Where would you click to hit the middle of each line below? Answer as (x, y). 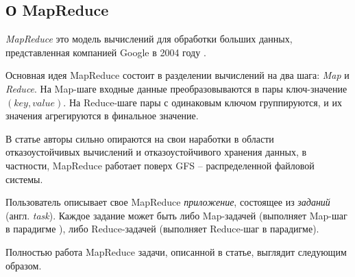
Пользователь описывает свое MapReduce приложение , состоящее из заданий (168, 202)
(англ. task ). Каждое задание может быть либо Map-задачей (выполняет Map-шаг (176, 215)
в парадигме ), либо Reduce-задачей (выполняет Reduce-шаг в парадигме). (162, 229)
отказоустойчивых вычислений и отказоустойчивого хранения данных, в (156, 152)
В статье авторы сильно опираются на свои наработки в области (140, 138)
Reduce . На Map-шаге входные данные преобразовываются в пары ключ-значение (176, 88)
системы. (24, 179)
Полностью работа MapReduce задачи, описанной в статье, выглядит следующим (176, 251)
